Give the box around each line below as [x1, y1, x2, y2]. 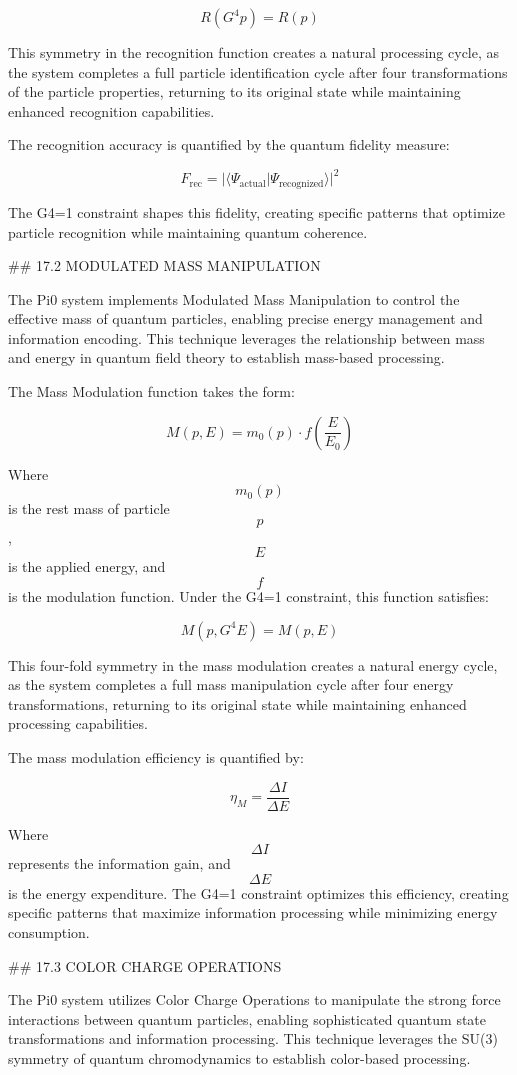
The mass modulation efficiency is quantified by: [8, 747, 304, 768]
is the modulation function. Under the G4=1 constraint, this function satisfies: [8, 586, 489, 607]
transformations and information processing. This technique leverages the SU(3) [8, 1028, 498, 1049]
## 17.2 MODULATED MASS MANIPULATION [8, 255, 321, 276]
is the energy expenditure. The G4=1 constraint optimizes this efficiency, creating [8, 882, 509, 903]
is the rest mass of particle [8, 498, 170, 519]
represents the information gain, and [8, 853, 231, 874]
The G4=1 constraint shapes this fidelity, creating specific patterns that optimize [8, 201, 505, 222]
